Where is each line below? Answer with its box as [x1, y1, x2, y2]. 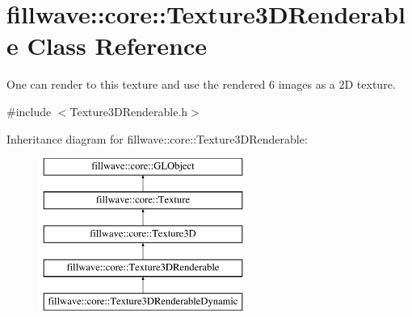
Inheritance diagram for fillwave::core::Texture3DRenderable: [6, 130, 308, 147]
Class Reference [27, 29, 207, 62]
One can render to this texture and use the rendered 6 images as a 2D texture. [6, 76, 396, 93]
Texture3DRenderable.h [69, 102, 188, 119]
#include [6, 102, 52, 119]
